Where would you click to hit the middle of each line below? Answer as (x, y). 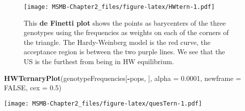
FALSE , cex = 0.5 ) (33, 88)
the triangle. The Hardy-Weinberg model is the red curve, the (117, 42)
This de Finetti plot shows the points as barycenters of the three (125, 22)
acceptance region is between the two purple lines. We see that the (124, 52)
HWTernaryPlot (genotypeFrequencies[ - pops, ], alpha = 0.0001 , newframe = (123, 78)
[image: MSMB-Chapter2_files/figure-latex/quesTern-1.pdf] (103, 103)
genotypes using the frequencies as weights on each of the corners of (126, 32)
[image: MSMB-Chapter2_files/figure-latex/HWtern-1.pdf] (119, 7)
